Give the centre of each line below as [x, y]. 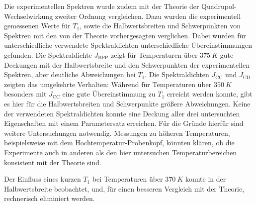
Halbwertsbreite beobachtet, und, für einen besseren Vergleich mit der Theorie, [124, 188]
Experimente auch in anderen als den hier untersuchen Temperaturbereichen [121, 152]
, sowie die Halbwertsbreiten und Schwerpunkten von [160, 26]
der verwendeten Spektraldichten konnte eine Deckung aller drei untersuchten [122, 113]
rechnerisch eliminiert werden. [49, 198]
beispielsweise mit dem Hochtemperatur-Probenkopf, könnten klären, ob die [119, 143]
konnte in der [206, 179]
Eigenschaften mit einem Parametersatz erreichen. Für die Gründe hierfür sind [124, 123]
